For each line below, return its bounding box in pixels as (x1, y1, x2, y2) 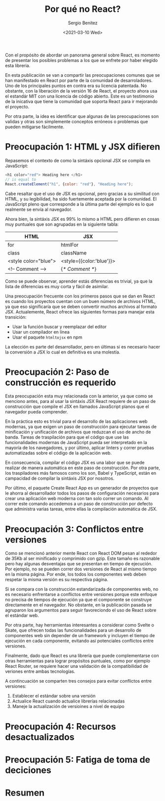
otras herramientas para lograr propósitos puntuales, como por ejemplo (5, 658, 150, 664)
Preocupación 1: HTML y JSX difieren (5, 141, 161, 152)
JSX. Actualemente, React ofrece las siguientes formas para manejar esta (5, 308, 155, 315)
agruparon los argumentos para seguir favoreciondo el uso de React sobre (5, 607, 157, 613)
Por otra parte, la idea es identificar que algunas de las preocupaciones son (5, 113, 159, 119)
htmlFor (61, 241, 79, 248)
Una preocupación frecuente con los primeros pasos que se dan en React (5, 293, 155, 299)
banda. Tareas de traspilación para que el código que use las (5, 434, 129, 440)
